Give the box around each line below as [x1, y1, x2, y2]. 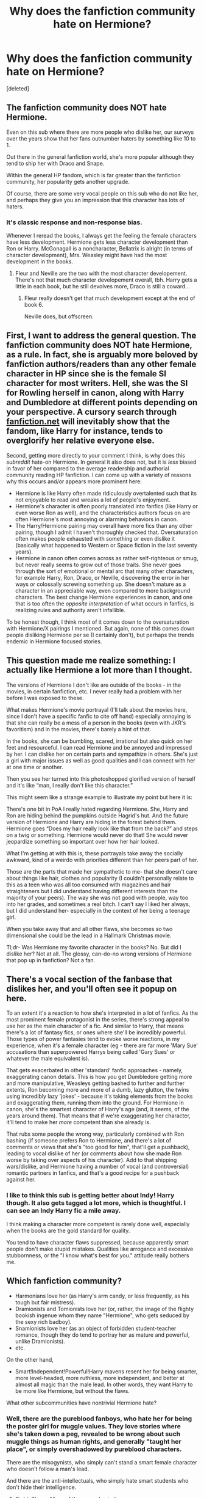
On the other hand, [6, 1356, 54, 1363]
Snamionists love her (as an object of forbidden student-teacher [15, 1324, 177, 1332]
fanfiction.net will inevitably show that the [6, 417, 171, 427]
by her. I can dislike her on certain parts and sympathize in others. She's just [6, 750, 198, 758]
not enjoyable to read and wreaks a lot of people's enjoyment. [15, 496, 171, 503]
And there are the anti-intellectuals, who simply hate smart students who [6, 1477, 189, 1484]
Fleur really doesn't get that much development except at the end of [24, 294, 195, 302]
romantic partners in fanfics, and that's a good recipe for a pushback [6, 1169, 180, 1177]
